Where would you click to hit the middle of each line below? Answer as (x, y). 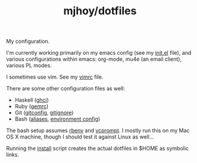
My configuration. (28, 41)
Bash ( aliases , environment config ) (57, 119)
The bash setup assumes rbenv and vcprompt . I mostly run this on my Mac (98, 131)
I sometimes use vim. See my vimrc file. (55, 77)
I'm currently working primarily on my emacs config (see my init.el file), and (99, 53)
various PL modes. (29, 65)
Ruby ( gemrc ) (32, 106)
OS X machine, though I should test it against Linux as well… (80, 137)
